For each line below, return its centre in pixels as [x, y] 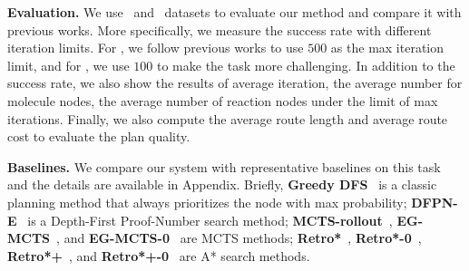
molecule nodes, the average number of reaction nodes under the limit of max [223, 100]
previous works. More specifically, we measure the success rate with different [220, 29]
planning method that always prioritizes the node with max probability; [207, 202]
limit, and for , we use [68, 65]
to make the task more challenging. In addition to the [306, 65]
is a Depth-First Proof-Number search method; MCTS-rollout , [210, 220]
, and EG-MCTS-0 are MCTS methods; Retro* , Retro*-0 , [239, 238]
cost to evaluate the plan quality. [99, 136]
